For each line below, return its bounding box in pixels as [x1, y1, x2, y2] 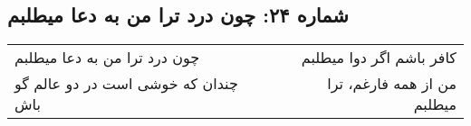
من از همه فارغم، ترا [327, 73, 457, 94]
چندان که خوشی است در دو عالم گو [14, 73, 238, 94]
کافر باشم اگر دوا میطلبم [301, 47, 457, 68]
